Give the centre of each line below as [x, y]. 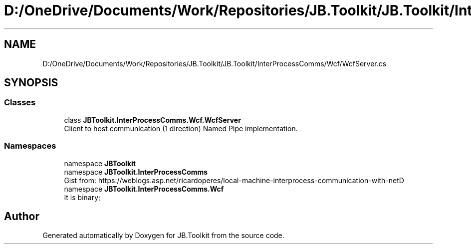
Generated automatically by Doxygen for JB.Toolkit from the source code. [163, 236]
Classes [20, 103]
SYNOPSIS [31, 83]
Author [22, 216]
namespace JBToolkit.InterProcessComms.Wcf [144, 189]
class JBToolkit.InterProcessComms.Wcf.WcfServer [152, 120]
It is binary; [82, 197]
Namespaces [30, 146]
